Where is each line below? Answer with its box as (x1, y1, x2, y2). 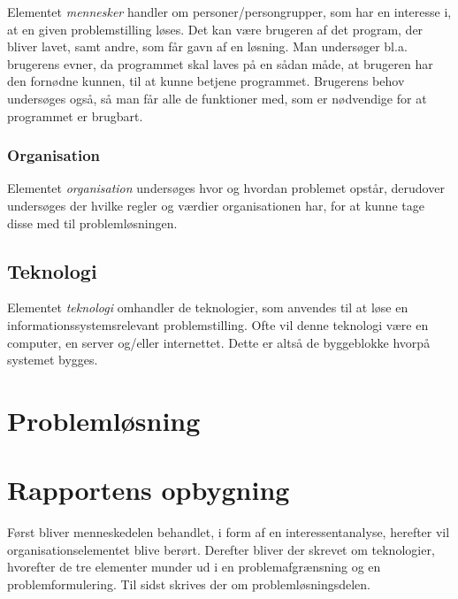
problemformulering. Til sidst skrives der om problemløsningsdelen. (7, 575, 370, 594)
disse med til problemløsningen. (7, 213, 178, 232)
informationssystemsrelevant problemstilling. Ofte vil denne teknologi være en (7, 315, 429, 334)
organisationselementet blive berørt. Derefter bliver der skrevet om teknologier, (7, 540, 435, 558)
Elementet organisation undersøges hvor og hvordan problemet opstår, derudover (7, 179, 445, 197)
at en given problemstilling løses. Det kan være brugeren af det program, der (7, 19, 424, 38)
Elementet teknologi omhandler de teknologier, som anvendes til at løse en (7, 298, 408, 317)
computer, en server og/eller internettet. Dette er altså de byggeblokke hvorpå (7, 333, 431, 351)
